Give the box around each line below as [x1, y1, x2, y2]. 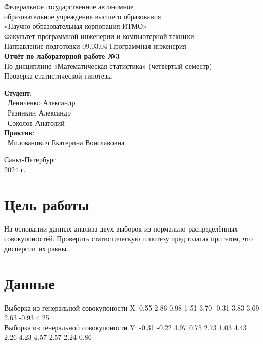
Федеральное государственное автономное [4, 1, 134, 11]
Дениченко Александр [7, 97, 76, 108]
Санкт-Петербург [4, 154, 56, 165]
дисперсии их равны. [4, 243, 69, 253]
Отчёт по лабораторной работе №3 [4, 50, 120, 61]
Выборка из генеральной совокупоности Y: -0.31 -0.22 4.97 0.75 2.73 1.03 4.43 [4, 322, 247, 332]
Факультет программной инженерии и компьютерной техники [4, 30, 194, 41]
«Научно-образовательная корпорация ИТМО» [4, 21, 147, 31]
